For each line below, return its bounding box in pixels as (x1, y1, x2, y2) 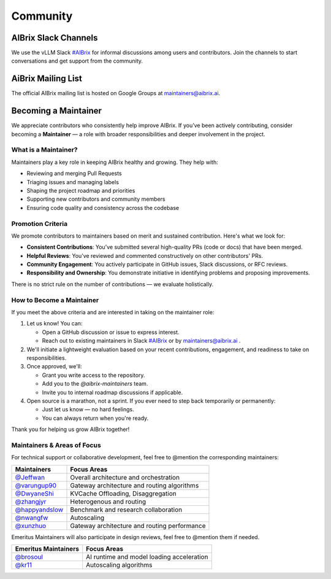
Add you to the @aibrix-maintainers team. (42, 380, 148, 387)
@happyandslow (15, 505, 64, 514)
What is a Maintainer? (11, 146, 78, 154)
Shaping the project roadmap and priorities (26, 187, 135, 194)
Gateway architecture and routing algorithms (70, 481, 199, 489)
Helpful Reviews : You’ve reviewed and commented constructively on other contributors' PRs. (26, 252, 264, 259)
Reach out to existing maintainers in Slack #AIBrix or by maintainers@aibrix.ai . (42, 337, 241, 344)
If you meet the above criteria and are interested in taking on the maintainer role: (11, 308, 215, 316)
